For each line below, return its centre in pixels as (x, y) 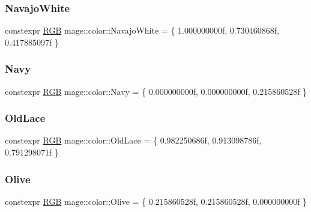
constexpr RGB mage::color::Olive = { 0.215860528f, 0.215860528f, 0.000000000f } (156, 201)
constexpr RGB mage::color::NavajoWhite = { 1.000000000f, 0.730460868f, (142, 30)
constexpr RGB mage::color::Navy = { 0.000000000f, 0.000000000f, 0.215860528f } (156, 91)
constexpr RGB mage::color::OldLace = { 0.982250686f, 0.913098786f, (133, 140)
